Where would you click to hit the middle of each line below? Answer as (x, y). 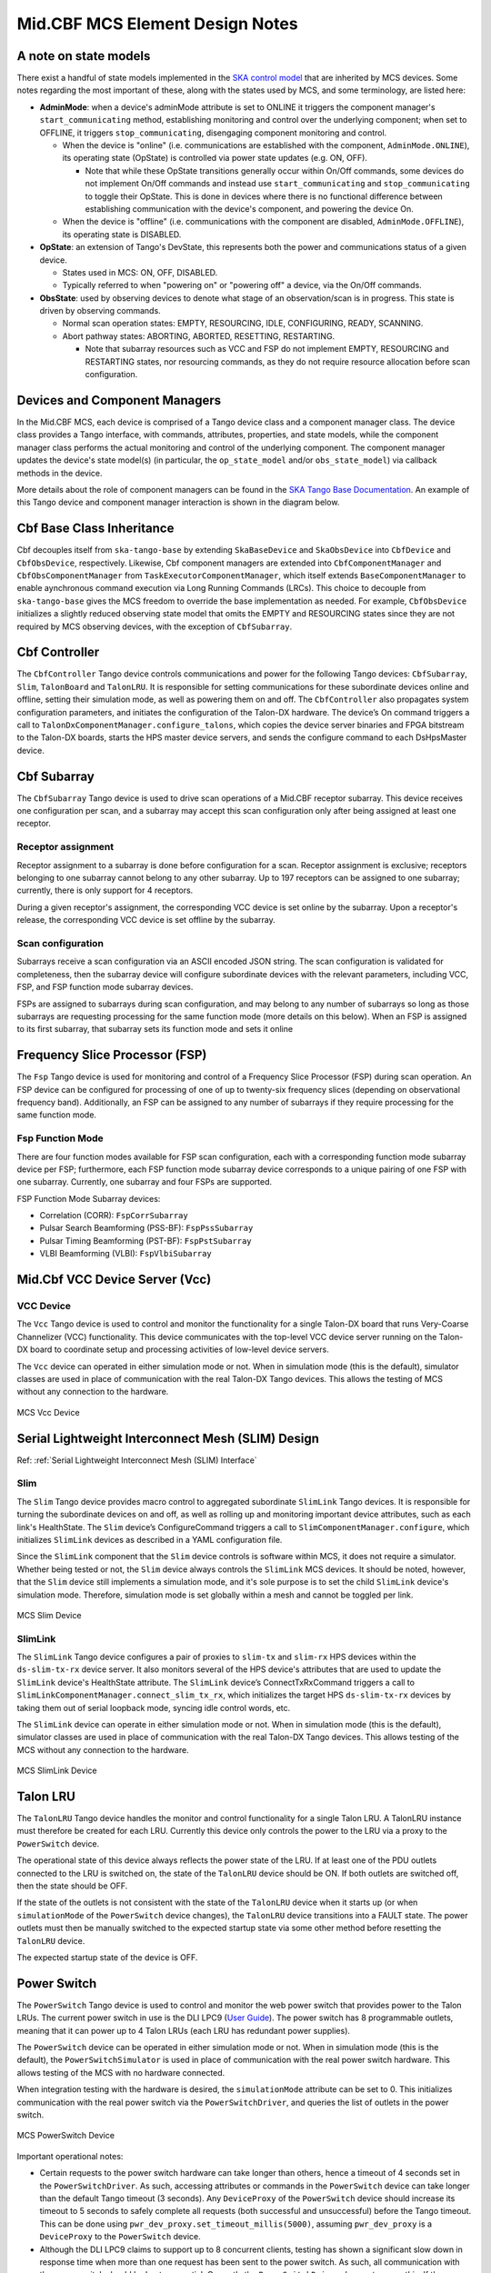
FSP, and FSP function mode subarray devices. (105, 987)
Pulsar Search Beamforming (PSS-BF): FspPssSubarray (146, 1228)
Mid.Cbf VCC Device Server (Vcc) (114, 1280)
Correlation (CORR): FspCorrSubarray (114, 1216)
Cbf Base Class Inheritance (95, 529)
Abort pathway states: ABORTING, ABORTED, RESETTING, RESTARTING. (199, 335)
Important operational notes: (70, 2156)
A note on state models (84, 56)
